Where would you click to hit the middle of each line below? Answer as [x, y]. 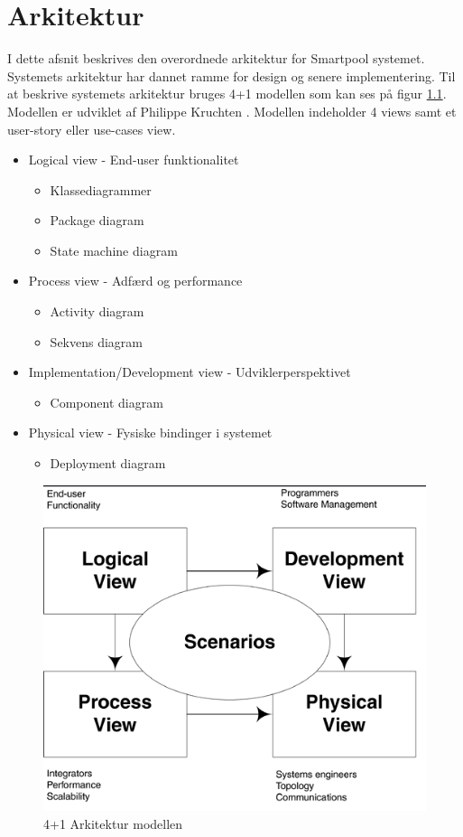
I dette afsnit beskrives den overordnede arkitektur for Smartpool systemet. [216, 58]
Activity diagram [97, 311]
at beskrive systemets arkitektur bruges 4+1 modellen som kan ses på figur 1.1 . [227, 94]
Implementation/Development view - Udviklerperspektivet [190, 372]
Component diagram [106, 402]
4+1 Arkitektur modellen [113, 823]
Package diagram [97, 220]
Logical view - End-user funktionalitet [134, 160]
